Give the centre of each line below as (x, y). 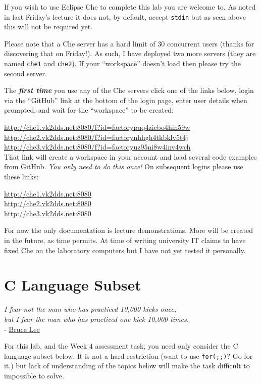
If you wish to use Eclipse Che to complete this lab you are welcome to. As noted (130, 7)
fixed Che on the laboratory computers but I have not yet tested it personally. (125, 250)
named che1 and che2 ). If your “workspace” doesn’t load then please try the (123, 63)
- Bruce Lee (22, 329)
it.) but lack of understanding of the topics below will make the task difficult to (127, 366)
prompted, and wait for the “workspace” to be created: (89, 110)
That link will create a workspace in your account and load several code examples (130, 156)
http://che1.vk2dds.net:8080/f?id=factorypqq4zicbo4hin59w (97, 127)
